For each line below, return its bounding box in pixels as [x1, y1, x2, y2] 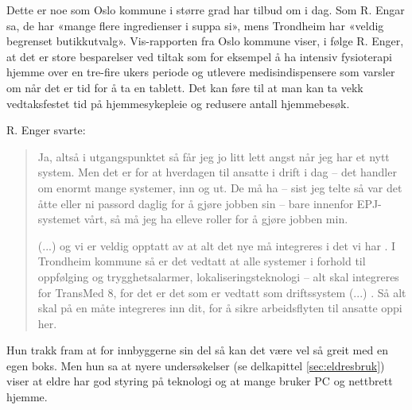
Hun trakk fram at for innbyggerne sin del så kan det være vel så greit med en [6, 342, 388, 358]
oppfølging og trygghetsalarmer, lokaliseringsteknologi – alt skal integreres [37, 268, 399, 284]
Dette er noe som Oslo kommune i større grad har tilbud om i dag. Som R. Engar [6, 2, 405, 17]
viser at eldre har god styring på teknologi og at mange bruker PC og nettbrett [6, 373, 393, 389]
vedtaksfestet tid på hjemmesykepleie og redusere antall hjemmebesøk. [6, 95, 350, 111]
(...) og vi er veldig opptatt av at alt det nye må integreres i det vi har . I [37, 237, 396, 253]
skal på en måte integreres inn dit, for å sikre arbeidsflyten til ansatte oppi [37, 300, 402, 316]
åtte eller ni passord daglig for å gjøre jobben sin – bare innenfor [37, 195, 354, 211]
